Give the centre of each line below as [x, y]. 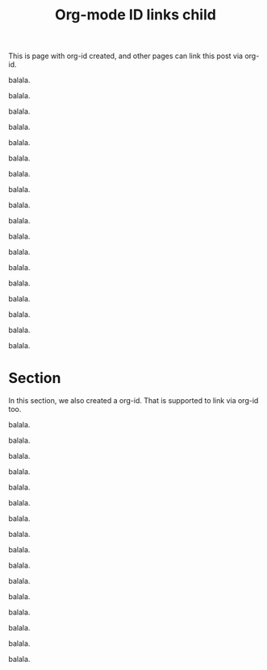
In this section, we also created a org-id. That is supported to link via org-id [133, 401]
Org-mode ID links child [136, 15]
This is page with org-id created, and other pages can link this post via [126, 56]
